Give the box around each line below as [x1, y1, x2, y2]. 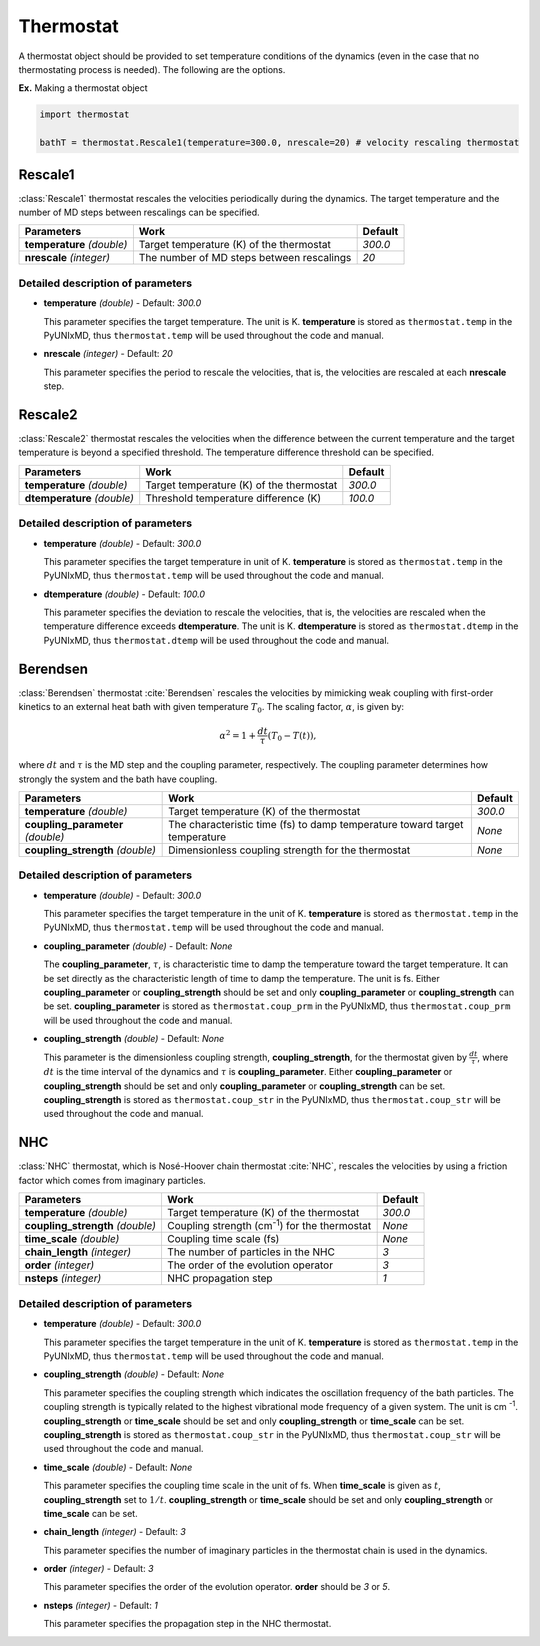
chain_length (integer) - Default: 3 [43, 1526, 187, 1538]
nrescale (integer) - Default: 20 [43, 348, 174, 360]
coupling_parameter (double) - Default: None [43, 940, 233, 952]
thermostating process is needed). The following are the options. [18, 63, 286, 75]
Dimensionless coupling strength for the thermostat [168, 843, 411, 857]
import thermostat [39, 109, 130, 120]
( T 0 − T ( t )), [267, 730, 317, 744]
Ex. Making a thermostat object [18, 82, 149, 94]
